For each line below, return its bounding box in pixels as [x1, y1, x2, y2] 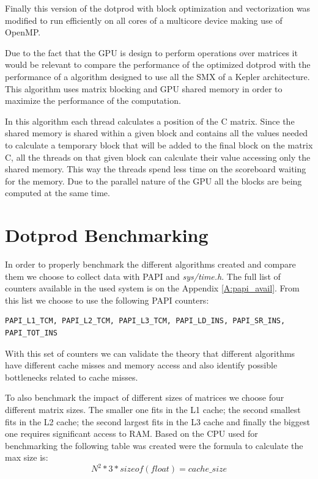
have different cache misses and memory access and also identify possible [5, 359, 278, 371]
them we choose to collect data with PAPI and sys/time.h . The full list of [5, 269, 281, 282]
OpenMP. [5, 26, 41, 38]
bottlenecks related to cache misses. [5, 370, 138, 383]
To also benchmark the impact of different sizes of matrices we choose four [5, 391, 284, 404]
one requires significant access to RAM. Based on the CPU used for [5, 427, 258, 440]
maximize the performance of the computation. [5, 94, 181, 107]
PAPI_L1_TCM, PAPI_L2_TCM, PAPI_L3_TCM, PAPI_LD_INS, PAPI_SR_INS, [5, 316, 286, 326]
